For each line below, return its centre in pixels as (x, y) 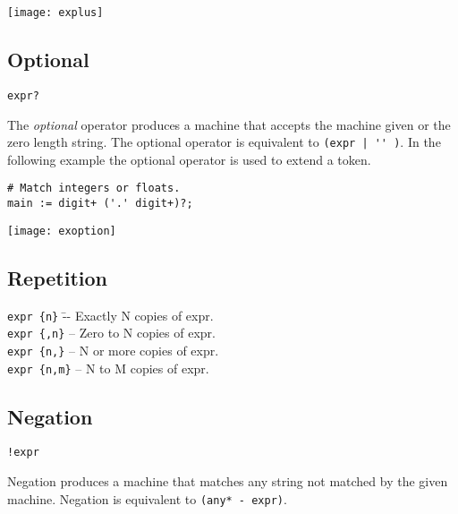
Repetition (58, 277)
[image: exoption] (62, 231)
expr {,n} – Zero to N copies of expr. (111, 333)
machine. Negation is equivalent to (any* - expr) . (147, 498)
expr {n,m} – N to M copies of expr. (108, 368)
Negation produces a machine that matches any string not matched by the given (228, 481)
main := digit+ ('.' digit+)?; (100, 204)
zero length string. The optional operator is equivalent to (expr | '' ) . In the (224, 142)
